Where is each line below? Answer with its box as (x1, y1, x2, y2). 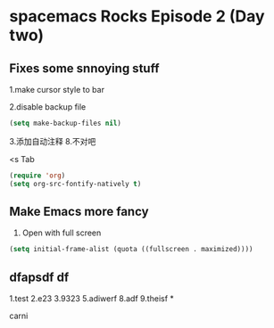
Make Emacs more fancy (9, 204, 149, 219)
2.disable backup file (9, 102, 87, 112)
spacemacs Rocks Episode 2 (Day (9, 6, 265, 27)
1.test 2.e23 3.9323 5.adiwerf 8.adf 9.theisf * (9, 293, 174, 304)
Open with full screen (21, 227, 102, 238)
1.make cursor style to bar (9, 85, 105, 94)
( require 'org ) (9, 171, 66, 180)
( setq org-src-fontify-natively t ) (9, 179, 142, 188)
